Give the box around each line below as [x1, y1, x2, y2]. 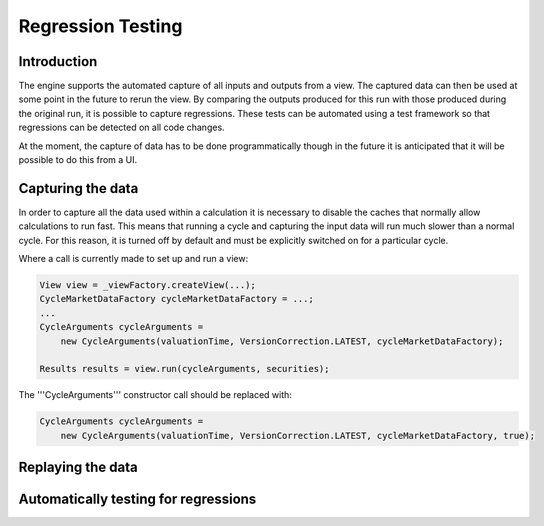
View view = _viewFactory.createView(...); [39, 280, 257, 291]
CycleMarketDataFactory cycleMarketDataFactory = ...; [39, 293, 314, 305]
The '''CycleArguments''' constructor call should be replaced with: [18, 389, 292, 401]
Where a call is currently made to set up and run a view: [18, 253, 249, 265]
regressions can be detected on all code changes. [18, 121, 225, 134]
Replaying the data [18, 459, 139, 476]
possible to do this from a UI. [18, 154, 138, 166]
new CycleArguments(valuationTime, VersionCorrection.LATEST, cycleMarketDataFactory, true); [60, 430, 535, 441]
